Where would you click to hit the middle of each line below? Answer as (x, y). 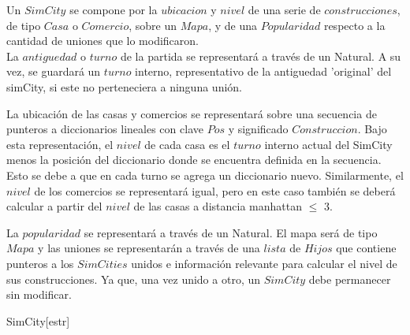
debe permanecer (350, 279)
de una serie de (284, 9)
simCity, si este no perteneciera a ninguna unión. (124, 86)
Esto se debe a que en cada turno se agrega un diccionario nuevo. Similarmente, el (205, 175)
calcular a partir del (54, 206)
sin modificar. (39, 294)
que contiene (366, 248)
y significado (258, 129)
